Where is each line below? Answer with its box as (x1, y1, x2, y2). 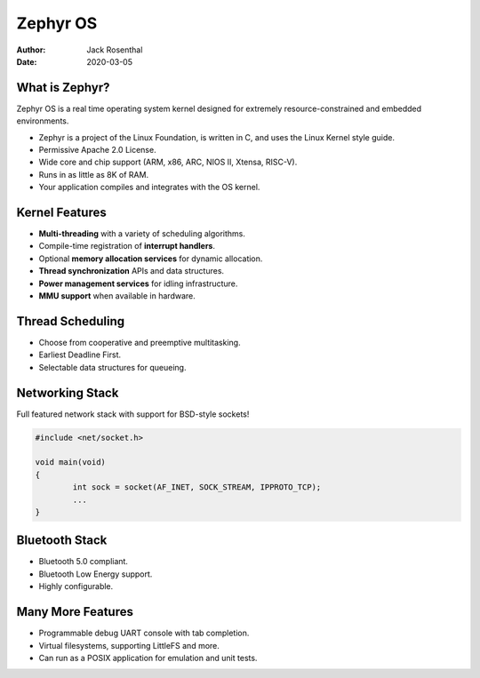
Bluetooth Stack (16, 533, 108, 548)
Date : (16, 56, 37, 67)
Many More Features (16, 604, 133, 619)
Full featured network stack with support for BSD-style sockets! (16, 409, 250, 419)
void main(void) (35, 458, 107, 467)
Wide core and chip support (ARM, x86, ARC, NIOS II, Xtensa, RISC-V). (38, 156, 298, 168)
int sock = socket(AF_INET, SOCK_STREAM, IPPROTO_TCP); (72, 483, 322, 492)
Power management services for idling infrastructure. (38, 278, 238, 289)
